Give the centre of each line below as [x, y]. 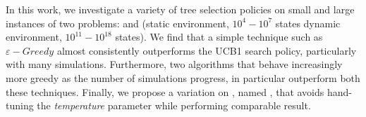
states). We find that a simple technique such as [219, 37]
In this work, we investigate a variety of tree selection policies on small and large [180, 9]
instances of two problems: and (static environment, [117, 23]
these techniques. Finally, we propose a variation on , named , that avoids [165, 91]
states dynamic [308, 23]
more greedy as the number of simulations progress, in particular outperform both [183, 77]
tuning [20, 105]
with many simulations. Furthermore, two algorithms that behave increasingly [174, 64]
